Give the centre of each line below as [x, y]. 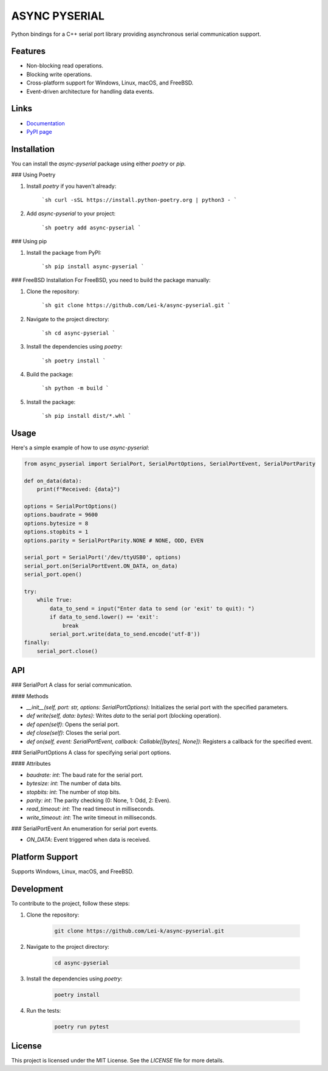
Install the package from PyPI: [64, 252]
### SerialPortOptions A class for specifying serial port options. [91, 752]
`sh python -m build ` [75, 388]
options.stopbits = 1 [56, 532]
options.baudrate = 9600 [61, 515]
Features [28, 51]
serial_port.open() [53, 574]
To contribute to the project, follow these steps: [70, 904]
